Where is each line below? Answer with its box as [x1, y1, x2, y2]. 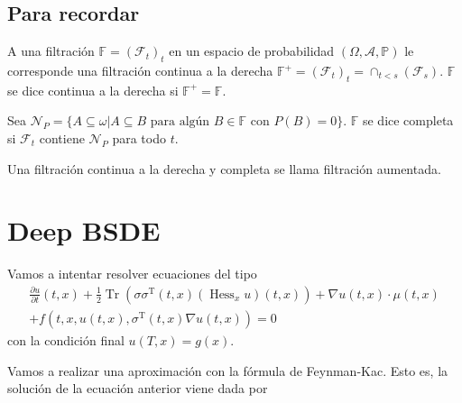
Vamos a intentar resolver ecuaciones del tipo [7, 264, 257, 283]
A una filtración [7, 41, 95, 60]
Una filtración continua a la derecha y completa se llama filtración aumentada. [7, 159, 441, 178]
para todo [112, 128, 166, 147]
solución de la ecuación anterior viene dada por [7, 379, 268, 398]
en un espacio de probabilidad [169, 41, 335, 60]
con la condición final [7, 330, 125, 349]
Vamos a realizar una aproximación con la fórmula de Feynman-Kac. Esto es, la [7, 361, 448, 380]
